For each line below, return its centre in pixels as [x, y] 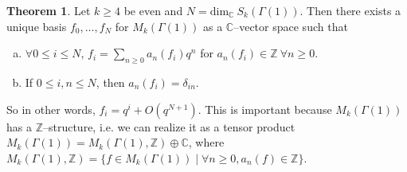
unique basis [37, 26]
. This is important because [265, 109]
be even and [153, 10]
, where [206, 142]
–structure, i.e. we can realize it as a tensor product [169, 126]
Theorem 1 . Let [49, 10]
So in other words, [51, 109]
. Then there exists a [350, 10]
